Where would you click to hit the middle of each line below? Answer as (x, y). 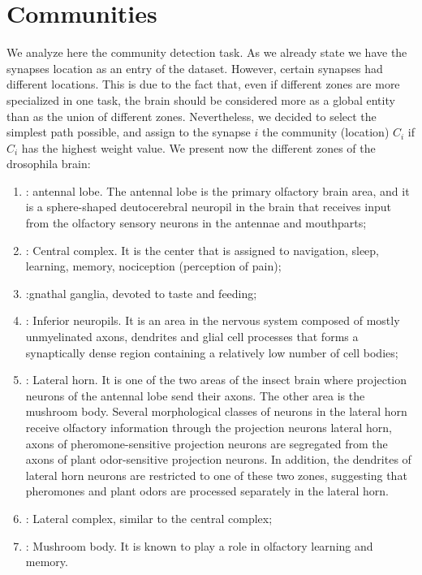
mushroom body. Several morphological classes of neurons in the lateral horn (216, 411)
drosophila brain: (49, 164)
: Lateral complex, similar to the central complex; (149, 518)
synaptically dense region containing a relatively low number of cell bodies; (212, 352)
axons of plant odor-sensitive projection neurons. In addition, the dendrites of (218, 459)
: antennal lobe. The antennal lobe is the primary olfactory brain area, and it (217, 190)
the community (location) (326, 132)
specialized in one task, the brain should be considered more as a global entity (201, 99)
